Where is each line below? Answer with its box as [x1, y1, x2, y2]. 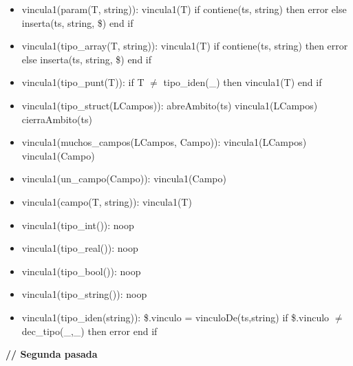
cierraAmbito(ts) [21, 111, 92, 126]
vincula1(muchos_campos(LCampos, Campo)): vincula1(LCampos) [21, 135, 307, 149]
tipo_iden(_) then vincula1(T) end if [163, 75, 322, 89]
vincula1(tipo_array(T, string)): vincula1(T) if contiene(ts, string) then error [21, 39, 348, 53]
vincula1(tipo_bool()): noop [21, 263, 141, 278]
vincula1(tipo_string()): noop [21, 287, 147, 301]
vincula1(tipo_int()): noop [21, 217, 134, 232]
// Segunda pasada [6, 347, 98, 361]
